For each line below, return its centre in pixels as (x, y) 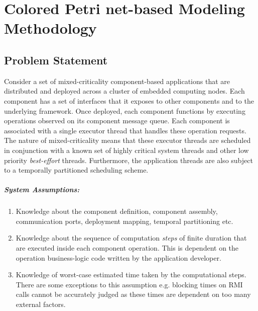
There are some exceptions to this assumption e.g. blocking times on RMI (129, 284)
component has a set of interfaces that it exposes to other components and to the (129, 100)
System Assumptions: (42, 189)
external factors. (41, 304)
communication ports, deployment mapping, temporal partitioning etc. (124, 221)
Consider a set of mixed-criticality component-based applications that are (117, 81)
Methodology (50, 28)
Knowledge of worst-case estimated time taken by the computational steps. (131, 275)
